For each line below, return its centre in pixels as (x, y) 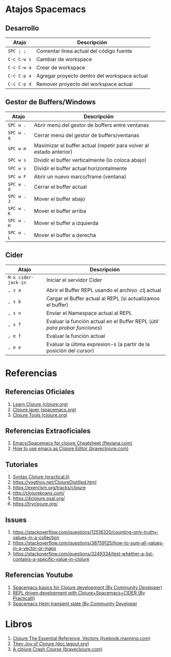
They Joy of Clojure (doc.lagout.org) (51, 644)
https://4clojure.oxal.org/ (39, 498)
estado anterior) (53, 152)
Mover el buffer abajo (60, 198)
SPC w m (17, 148)
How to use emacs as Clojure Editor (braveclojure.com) (70, 448)
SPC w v (17, 168)
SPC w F (17, 176)
